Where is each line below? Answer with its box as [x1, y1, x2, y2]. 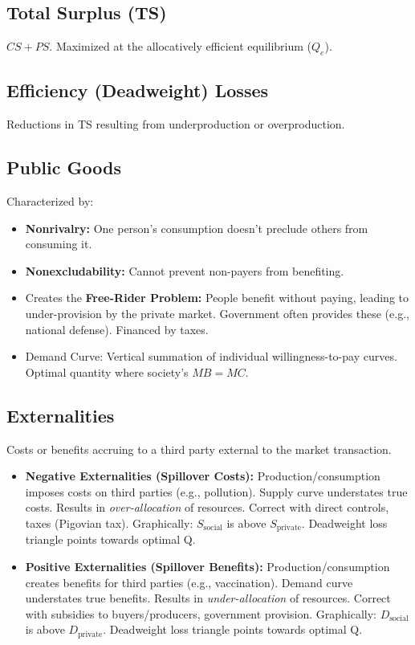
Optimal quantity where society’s [25, 363, 189, 380]
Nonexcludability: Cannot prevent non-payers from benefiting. [25, 262, 344, 279]
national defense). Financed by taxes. [25, 320, 209, 337]
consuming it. [25, 235, 92, 252]
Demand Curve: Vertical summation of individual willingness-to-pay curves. [25, 348, 397, 365]
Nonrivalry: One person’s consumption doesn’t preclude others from [25, 219, 368, 236]
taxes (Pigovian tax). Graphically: [25, 514, 193, 531]
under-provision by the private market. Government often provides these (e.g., [25, 304, 409, 321]
